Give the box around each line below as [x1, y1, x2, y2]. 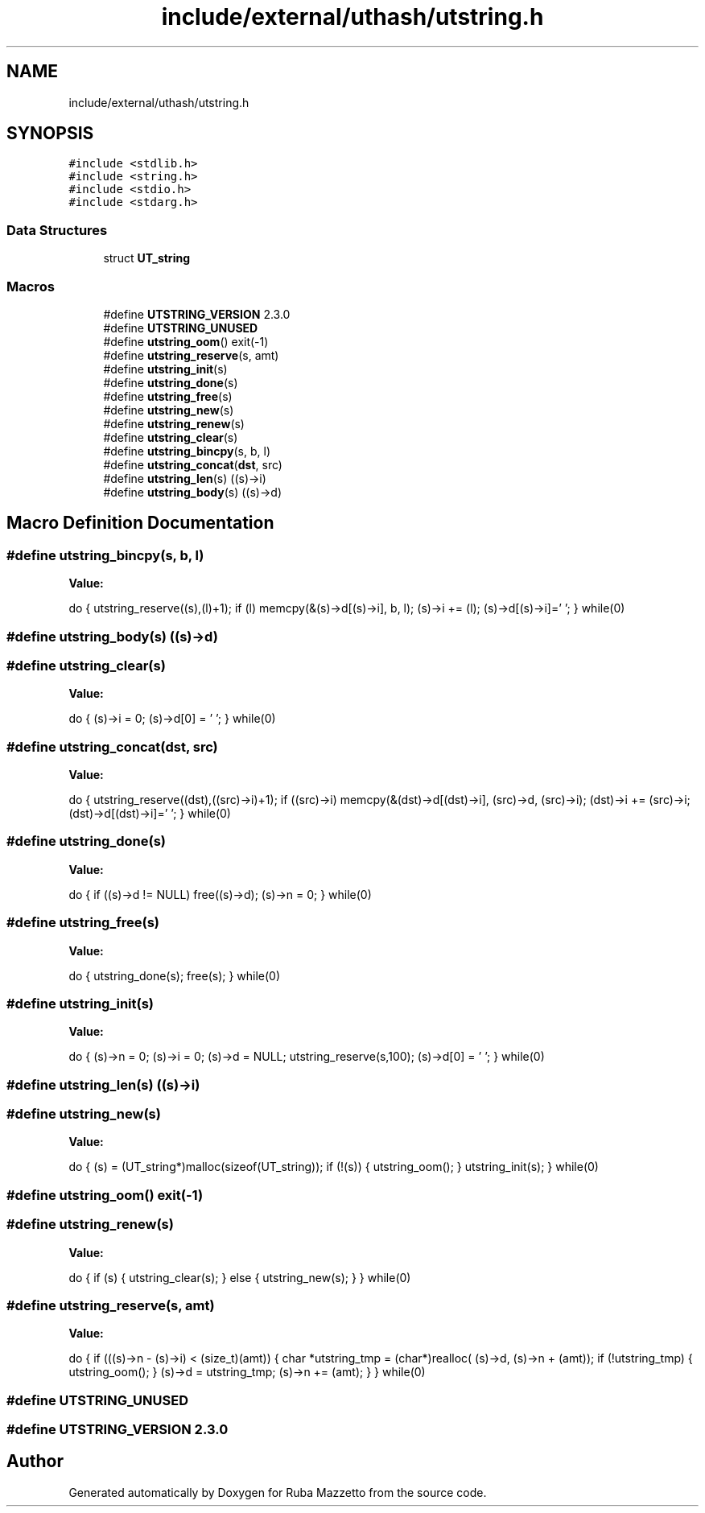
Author [6, 1451, 64, 1472]
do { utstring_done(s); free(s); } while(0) [68, 968, 281, 983]
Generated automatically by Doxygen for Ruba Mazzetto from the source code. [68, 1485, 487, 1499]
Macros [6, 278, 55, 295]
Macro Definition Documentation [6, 513, 274, 534]
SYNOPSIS [6, 123, 94, 144]
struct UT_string [103, 251, 190, 266]
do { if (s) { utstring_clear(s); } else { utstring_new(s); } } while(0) [68, 1270, 411, 1284]
